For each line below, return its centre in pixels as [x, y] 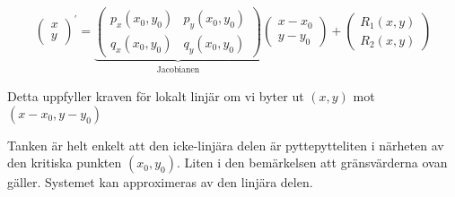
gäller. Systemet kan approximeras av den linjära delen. [160, 182]
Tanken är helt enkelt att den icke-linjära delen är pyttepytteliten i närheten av [226, 145]
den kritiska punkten [65, 163]
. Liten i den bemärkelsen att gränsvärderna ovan [312, 163]
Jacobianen [178, 69]
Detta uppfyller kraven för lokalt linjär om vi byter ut [156, 96]
